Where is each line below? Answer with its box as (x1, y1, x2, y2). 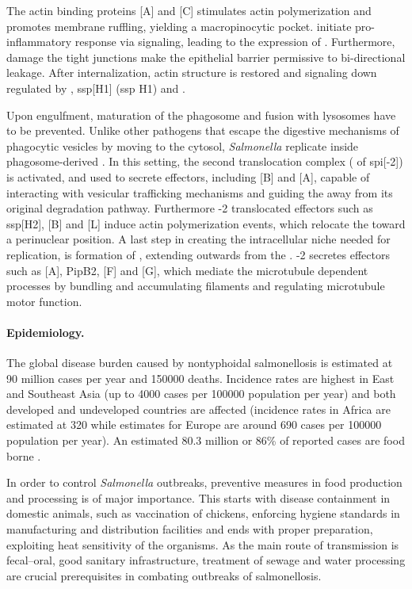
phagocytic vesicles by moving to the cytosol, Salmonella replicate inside (6, 137, 359, 154)
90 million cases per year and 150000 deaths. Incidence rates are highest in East (6, 369, 395, 386)
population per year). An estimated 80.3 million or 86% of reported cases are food (6, 432, 405, 449)
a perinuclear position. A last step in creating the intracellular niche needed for (6, 231, 391, 247)
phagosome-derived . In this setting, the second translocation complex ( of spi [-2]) (6, 153, 403, 170)
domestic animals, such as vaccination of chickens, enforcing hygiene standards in (6, 505, 400, 522)
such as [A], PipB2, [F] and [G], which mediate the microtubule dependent (6, 262, 368, 278)
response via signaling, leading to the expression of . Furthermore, (74, 33, 395, 50)
